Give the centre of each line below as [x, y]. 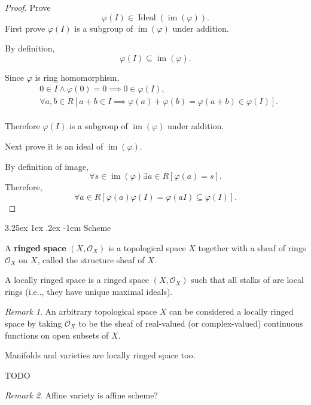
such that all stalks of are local [247, 280]
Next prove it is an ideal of [54, 146]
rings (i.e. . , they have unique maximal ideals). [89, 291]
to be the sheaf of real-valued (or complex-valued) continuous [191, 323]
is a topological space [147, 248]
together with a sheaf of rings [252, 248]
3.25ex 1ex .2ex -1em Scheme [58, 228]
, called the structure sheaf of [91, 259]
